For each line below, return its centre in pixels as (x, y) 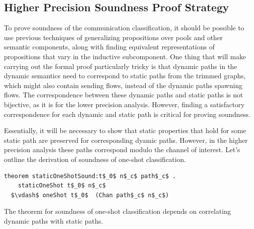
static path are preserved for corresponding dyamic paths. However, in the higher (126, 140)
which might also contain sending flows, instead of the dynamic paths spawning (123, 85)
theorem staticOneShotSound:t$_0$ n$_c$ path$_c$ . (90, 176)
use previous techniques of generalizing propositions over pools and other (114, 37)
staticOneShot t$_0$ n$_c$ (62, 186)
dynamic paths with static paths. (54, 220)
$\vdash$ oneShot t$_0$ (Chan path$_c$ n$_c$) (90, 195)
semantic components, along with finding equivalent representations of (109, 47)
